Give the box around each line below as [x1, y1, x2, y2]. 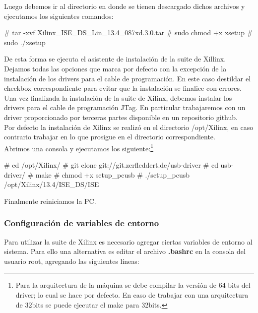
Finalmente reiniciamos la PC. [4, 195, 96, 206]
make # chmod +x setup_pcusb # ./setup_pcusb [35, 169, 190, 180]
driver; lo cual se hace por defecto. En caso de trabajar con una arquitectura [15, 289, 249, 300]
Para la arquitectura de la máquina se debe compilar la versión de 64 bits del [15, 280, 251, 290]
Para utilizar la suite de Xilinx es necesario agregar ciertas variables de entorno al [4, 236, 253, 247]
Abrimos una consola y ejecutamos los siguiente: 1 [4, 141, 154, 153]
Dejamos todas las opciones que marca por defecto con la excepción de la [4, 63, 227, 73]
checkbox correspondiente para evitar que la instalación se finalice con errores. [4, 83, 242, 93]
